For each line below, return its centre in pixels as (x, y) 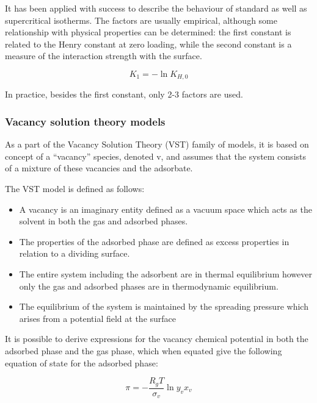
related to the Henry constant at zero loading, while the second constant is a (148, 44)
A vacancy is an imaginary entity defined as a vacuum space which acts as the (166, 209)
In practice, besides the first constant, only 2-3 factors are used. (124, 94)
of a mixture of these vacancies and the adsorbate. (99, 168)
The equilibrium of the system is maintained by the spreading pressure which (164, 306)
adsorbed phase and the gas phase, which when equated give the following (144, 350)
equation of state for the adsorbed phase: (82, 362)
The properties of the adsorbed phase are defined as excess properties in (154, 241)
